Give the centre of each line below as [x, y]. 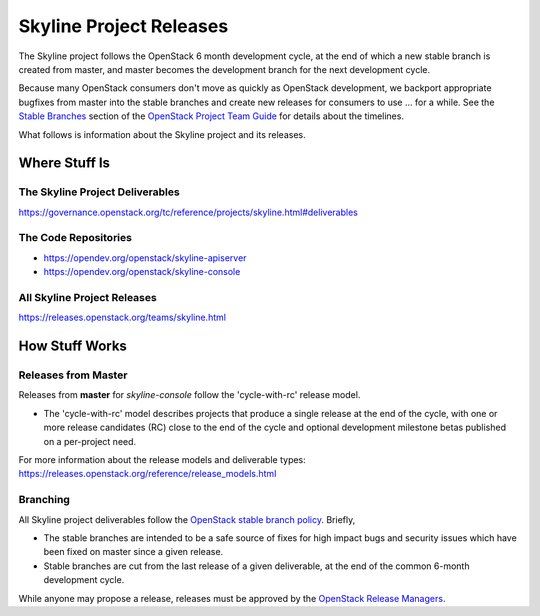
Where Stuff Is [64, 163]
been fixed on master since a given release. [133, 552]
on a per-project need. [90, 441]
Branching [44, 500]
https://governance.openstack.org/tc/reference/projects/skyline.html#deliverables [188, 212]
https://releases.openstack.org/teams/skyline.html [122, 317]
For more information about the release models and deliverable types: [162, 460]
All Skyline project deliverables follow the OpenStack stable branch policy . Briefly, [187, 519]
